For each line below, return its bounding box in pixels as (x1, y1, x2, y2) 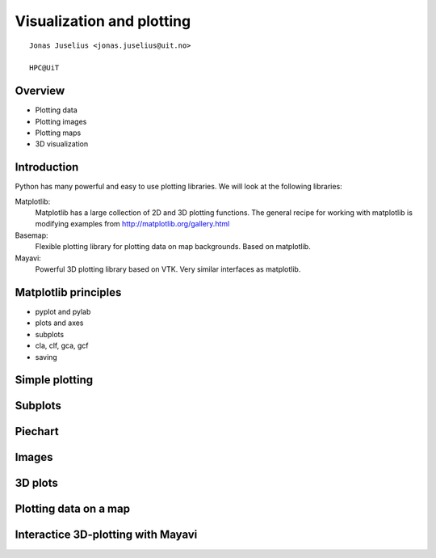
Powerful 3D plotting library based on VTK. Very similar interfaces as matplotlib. (35, 264, 301, 274)
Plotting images (35, 116, 87, 126)
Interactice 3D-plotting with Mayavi (15, 528, 198, 542)
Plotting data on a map (15, 502, 131, 516)
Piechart (15, 425, 60, 438)
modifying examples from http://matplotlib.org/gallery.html (35, 219, 230, 229)
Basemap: (15, 230, 48, 240)
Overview (15, 84, 65, 98)
